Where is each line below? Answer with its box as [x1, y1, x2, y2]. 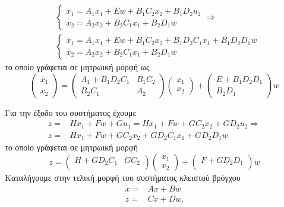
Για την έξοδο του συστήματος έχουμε [5, 106, 137, 118]
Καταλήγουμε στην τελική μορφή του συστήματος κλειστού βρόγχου [5, 171, 241, 183]
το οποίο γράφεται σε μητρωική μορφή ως [5, 61, 150, 73]
